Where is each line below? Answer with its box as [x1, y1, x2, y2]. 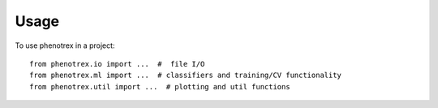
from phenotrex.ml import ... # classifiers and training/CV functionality [29, 71, 342, 80]
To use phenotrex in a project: [15, 41, 115, 50]
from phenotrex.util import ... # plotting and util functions [29, 82, 291, 91]
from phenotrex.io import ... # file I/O [29, 59, 205, 68]
